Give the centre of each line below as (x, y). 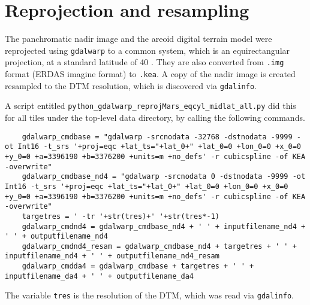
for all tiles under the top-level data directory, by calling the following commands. (155, 117)
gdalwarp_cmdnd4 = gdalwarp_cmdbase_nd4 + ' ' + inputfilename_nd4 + (164, 226)
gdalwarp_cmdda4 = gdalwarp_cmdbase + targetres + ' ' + (138, 266)
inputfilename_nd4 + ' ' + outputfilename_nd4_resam (112, 256)
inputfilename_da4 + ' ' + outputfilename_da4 (99, 276)
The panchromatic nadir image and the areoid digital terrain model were (139, 39)
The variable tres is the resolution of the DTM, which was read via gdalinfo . (149, 295)
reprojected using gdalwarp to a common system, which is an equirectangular (148, 50)
